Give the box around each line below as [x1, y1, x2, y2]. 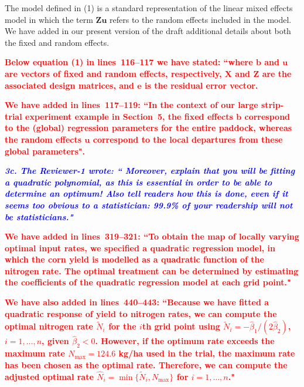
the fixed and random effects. [5, 36, 110, 48]
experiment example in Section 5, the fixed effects [25, 110, 233, 122]
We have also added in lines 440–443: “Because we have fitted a [5, 296, 269, 308]
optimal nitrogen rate [5, 320, 93, 332]
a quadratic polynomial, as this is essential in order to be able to [5, 176, 272, 188]
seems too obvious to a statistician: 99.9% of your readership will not [5, 198, 293, 211]
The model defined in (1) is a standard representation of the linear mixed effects [5, 2, 293, 14]
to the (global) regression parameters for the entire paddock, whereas [5, 122, 292, 134]
